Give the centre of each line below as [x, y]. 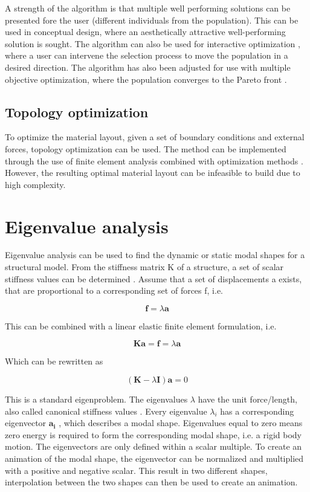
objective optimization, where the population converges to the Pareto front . [146, 79]
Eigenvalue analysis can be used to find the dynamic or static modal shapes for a [155, 255]
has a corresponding [257, 411]
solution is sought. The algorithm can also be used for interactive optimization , [153, 43]
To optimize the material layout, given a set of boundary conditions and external [155, 137]
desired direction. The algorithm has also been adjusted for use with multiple [148, 67]
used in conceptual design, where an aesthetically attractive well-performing [145, 32]
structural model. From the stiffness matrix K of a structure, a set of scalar [144, 267]
